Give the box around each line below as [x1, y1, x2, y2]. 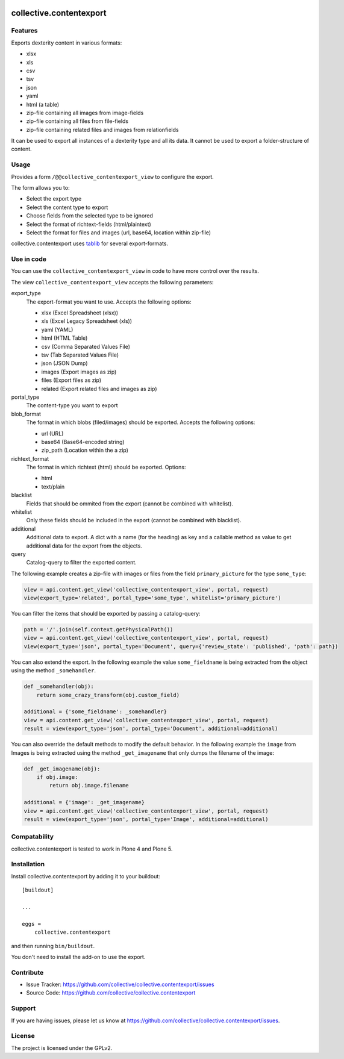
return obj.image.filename [49, 782, 129, 789]
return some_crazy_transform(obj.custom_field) [36, 692, 180, 698]
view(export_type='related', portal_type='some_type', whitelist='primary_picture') [23, 595, 281, 602]
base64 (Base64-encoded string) [41, 438, 125, 445]
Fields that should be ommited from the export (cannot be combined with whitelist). [26, 500, 233, 507]
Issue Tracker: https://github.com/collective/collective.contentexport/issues [26, 981, 214, 988]
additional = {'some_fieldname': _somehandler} [23, 708, 167, 715]
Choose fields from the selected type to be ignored [26, 212, 154, 219]
